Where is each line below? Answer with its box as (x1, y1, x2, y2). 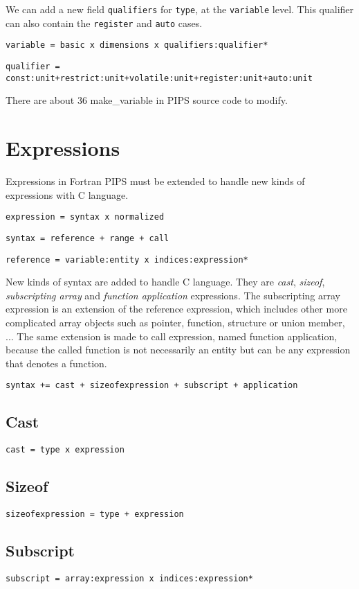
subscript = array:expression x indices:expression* (6, 573, 253, 583)
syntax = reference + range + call (6, 233, 169, 243)
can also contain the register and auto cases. (6, 15, 203, 30)
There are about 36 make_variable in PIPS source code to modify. (6, 93, 288, 107)
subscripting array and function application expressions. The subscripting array (6, 288, 340, 302)
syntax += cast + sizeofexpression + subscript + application (6, 380, 298, 391)
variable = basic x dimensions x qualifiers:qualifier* (6, 40, 268, 51)
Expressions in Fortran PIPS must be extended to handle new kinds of (6, 174, 305, 188)
